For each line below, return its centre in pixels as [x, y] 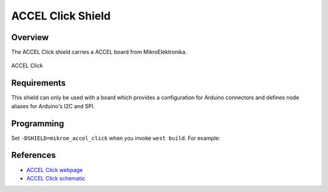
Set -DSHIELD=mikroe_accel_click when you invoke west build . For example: [116, 138]
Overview [30, 37]
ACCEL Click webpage [55, 170]
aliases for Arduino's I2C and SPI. [53, 106]
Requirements [39, 83]
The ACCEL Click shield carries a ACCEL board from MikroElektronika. [99, 52]
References [33, 155]
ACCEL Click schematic [56, 178]
